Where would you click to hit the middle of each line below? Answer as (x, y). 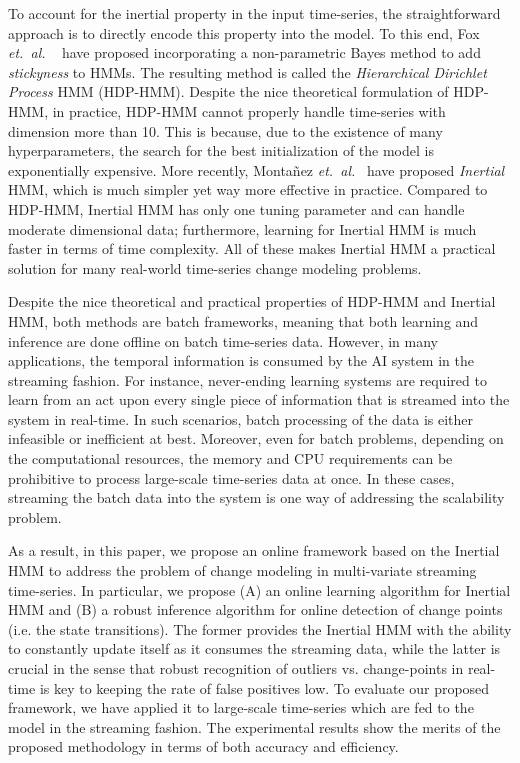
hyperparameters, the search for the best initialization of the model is (221, 150)
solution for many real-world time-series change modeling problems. (215, 267)
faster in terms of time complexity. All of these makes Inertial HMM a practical (252, 248)
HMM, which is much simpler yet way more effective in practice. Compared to (248, 189)
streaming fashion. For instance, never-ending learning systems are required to (247, 379)
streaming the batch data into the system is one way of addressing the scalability (256, 497)
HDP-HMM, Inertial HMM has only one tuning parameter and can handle (236, 208)
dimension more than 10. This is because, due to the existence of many (225, 130)
